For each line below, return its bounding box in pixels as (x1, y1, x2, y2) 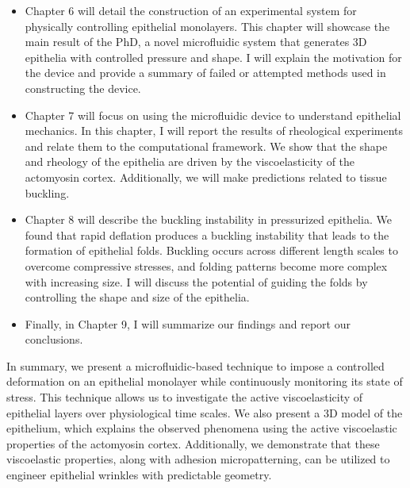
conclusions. (25, 331, 83, 348)
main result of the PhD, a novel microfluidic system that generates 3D (25, 33, 367, 50)
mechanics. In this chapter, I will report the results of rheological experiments (25, 122, 404, 139)
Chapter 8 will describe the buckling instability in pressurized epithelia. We (25, 211, 392, 228)
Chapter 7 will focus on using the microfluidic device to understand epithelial (25, 106, 401, 123)
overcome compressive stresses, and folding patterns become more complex (25, 257, 388, 274)
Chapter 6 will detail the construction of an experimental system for (25, 2, 357, 18)
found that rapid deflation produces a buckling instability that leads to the (25, 226, 389, 243)
